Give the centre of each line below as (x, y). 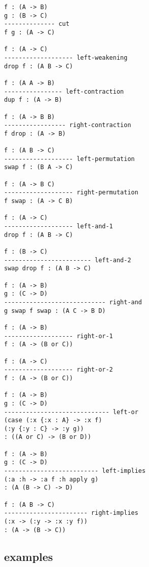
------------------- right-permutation (71, 193)
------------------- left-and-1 (59, 227)
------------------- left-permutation (69, 159)
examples (29, 556)
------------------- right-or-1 (59, 336)
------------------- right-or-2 (59, 370)
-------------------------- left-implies (75, 471)
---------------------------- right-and (73, 302)
